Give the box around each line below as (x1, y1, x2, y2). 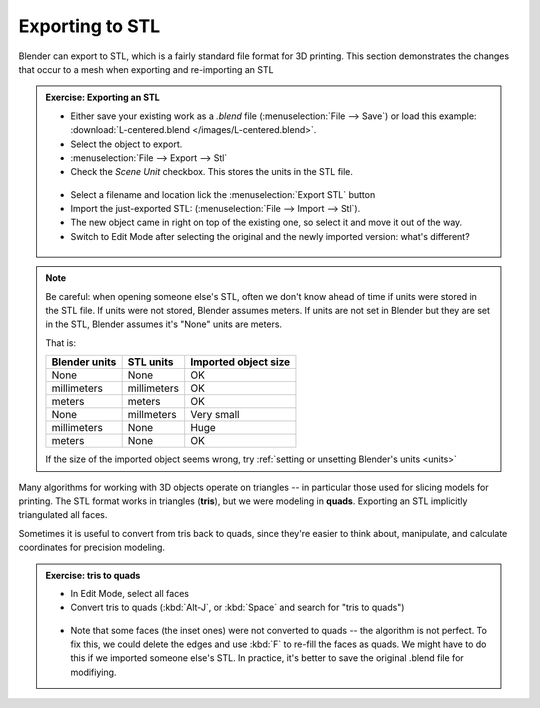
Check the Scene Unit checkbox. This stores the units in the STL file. (70, 166, 354, 178)
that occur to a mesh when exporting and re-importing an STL (18, 63, 274, 75)
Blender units (51, 355, 117, 369)
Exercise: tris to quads (45, 569, 141, 581)
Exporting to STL (18, 15, 161, 37)
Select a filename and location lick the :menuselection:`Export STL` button (70, 188, 376, 200)
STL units (127, 355, 174, 369)
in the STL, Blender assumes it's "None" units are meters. (45, 318, 283, 330)
